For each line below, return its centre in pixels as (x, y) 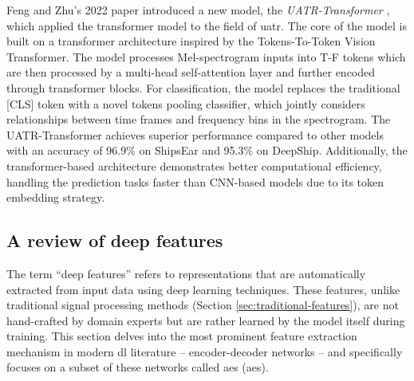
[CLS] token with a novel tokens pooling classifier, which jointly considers (186, 103)
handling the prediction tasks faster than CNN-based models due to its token (195, 181)
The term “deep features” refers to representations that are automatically (186, 273)
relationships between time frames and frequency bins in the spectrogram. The (199, 119)
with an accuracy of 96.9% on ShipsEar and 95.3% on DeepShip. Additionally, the (207, 150)
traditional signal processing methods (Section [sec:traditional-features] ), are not (203, 305)
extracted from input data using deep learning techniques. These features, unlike (203, 289)
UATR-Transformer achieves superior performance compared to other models (195, 134)
